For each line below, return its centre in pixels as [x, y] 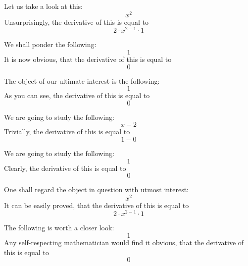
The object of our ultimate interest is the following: [82, 80]
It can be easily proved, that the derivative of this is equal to [97, 205]
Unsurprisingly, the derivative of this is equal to [76, 22]
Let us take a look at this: [43, 6]
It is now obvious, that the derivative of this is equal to [88, 59]
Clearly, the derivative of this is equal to [65, 168]
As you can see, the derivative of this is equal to [77, 95]
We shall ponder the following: [50, 44]
